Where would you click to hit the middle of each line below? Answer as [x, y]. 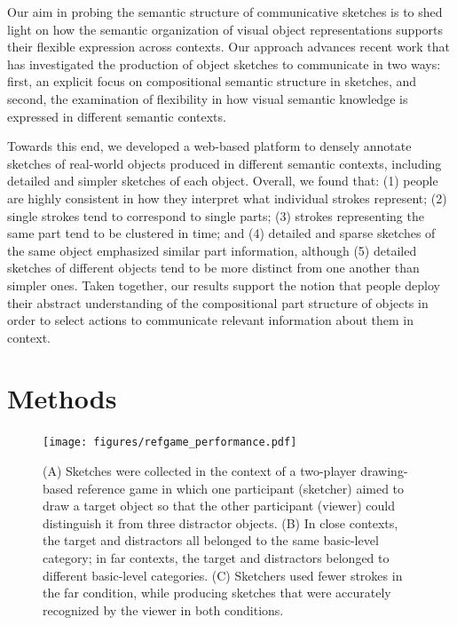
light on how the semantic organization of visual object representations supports [225, 29]
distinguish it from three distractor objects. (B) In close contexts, [221, 522]
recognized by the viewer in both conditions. [163, 609]
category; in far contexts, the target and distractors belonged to [216, 558]
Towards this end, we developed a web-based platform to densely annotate [209, 146]
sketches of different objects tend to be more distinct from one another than [213, 268]
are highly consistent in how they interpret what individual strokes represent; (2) [227, 198]
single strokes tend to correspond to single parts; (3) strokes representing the [216, 215]
